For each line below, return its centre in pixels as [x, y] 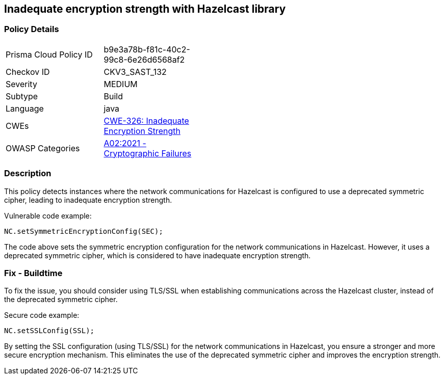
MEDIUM [121, 84]
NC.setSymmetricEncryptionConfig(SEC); [84, 231]
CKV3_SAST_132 [135, 72]
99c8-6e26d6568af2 [144, 59]
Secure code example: [42, 315]
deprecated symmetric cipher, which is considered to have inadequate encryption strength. [158, 255]
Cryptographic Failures [148, 153]
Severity [21, 84]
